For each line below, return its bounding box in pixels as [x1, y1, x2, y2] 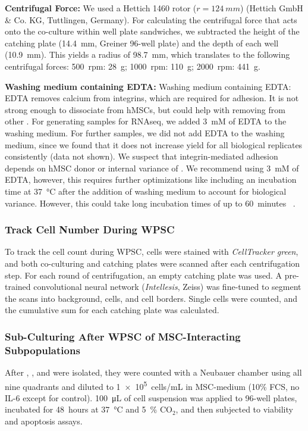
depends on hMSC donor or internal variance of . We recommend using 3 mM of [5, 161, 299, 174]
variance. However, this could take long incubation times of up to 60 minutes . [5, 196, 296, 209]
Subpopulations [5, 342, 80, 357]
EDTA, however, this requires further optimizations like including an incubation [5, 173, 297, 186]
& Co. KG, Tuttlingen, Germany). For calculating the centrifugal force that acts [5, 13, 297, 26]
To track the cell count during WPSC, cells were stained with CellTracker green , [5, 245, 298, 258]
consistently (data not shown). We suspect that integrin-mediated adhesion [5, 150, 278, 163]
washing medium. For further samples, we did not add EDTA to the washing [5, 126, 285, 139]
